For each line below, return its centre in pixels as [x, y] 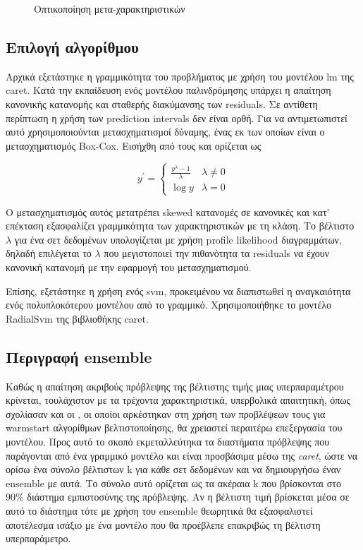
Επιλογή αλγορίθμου [72, 46]
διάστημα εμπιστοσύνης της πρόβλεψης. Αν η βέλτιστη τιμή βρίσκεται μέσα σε [188, 497]
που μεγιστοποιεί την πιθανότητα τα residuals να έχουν [217, 253]
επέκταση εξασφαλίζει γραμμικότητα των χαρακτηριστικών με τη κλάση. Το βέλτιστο [180, 226]
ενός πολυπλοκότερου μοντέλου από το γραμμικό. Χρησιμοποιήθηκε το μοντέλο [169, 305]
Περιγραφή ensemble [79, 356]
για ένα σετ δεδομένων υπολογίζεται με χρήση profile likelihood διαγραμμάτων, [178, 239]
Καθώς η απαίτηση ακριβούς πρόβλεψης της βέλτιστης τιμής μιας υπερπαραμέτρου [175, 386]
